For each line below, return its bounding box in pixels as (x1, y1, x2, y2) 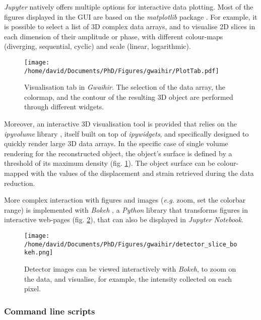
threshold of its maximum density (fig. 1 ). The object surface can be (4, 158, 215, 168)
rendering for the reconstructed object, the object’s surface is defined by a (4, 148, 232, 158)
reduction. (4, 177, 35, 188)
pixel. (24, 283, 41, 294)
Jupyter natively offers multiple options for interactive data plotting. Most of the (4, 2, 253, 12)
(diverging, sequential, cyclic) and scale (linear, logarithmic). (4, 41, 191, 51)
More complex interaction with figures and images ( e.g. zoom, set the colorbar (4, 195, 246, 205)
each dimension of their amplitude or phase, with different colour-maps (4, 31, 223, 41)
